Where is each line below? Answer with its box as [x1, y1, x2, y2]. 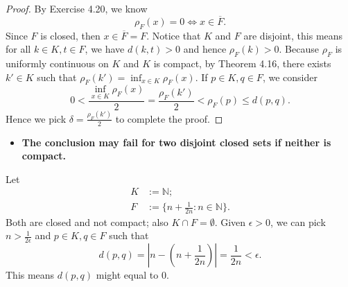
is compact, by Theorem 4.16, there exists [153, 56, 331, 70]
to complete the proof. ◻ [115, 111, 223, 125]
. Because [279, 42, 319, 56]
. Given [214, 214, 246, 229]
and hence [183, 42, 227, 56]
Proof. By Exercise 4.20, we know [6, 1, 148, 15]
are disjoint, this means [243, 28, 343, 42]
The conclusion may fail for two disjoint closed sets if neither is [21, 134, 331, 149]
